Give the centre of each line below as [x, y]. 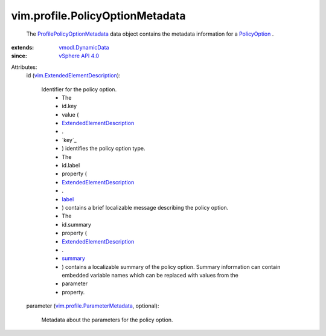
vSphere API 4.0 [79, 56]
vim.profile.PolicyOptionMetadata [99, 16]
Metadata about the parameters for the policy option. [107, 320]
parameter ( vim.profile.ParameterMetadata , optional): [93, 306]
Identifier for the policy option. [79, 89]
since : [19, 56]
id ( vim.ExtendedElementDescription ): [73, 76]
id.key [69, 106]
